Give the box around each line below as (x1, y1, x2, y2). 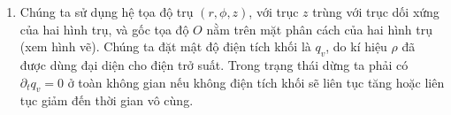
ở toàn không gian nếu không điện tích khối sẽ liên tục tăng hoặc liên (67, 73, 445, 91)
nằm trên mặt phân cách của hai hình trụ (206, 19, 433, 38)
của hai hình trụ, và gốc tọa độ (19, 19, 189, 38)
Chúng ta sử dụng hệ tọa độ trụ (19, 3, 194, 20)
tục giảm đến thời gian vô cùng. (19, 91, 194, 110)
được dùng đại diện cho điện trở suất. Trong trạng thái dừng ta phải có (19, 55, 409, 73)
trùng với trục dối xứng (312, 3, 440, 20)
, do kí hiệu (325, 37, 387, 56)
